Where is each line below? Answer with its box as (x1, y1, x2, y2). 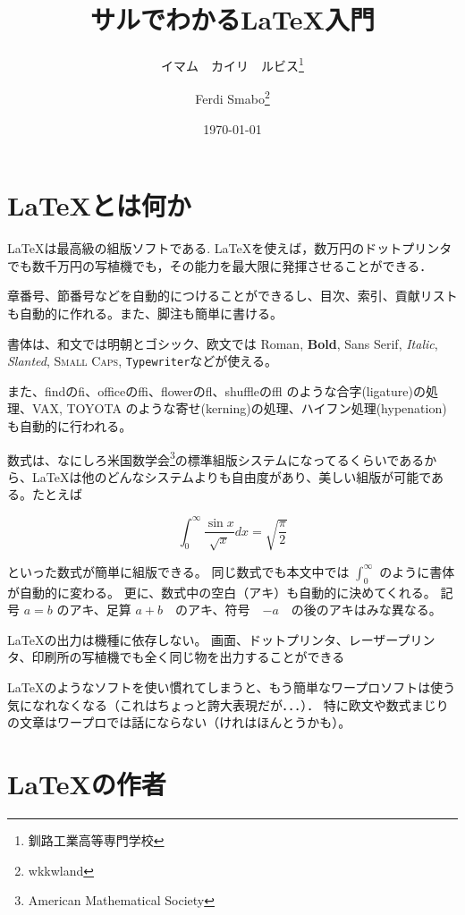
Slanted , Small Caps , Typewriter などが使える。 (7, 352, 277, 370)
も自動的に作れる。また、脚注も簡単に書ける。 (7, 303, 283, 322)
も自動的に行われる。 (7, 416, 132, 435)
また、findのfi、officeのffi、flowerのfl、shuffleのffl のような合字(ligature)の (7, 381, 426, 400)
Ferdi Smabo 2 (195, 87, 270, 108)
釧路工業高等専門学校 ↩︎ (28, 830, 165, 849)
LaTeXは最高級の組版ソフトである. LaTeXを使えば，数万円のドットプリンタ (7, 239, 452, 258)
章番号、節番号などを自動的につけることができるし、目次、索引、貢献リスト (7, 286, 458, 305)
